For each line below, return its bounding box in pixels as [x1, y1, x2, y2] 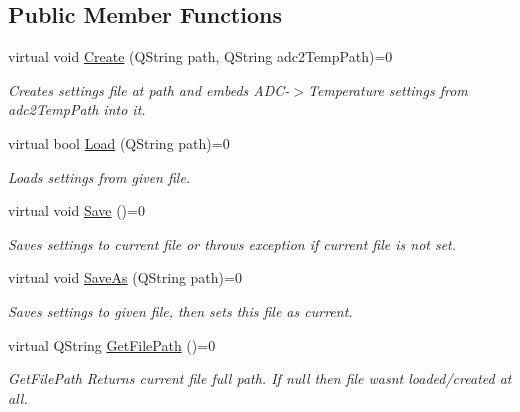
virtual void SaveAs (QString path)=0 [8, 267, 242, 288]
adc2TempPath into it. [8, 99, 146, 120]
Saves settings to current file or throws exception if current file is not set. [8, 233, 457, 254]
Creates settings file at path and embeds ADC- [8, 79, 290, 100]
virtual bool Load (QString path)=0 [8, 132, 230, 153]
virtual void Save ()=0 [8, 200, 145, 221]
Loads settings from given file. [8, 166, 191, 187]
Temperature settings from [307, 79, 468, 100]
